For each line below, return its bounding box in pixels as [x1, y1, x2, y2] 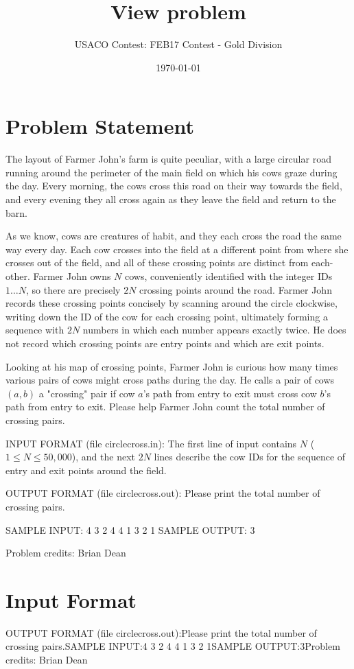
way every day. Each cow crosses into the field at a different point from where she [5, 242, 349, 256]
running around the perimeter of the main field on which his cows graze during [5, 165, 338, 179]
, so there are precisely [25, 282, 121, 296]
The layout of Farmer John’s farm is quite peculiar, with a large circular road [5, 152, 331, 166]
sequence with [5, 322, 64, 337]
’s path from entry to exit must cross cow [143, 386, 317, 400]
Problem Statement [5, 112, 194, 140]
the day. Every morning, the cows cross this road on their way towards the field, [5, 178, 342, 193]
